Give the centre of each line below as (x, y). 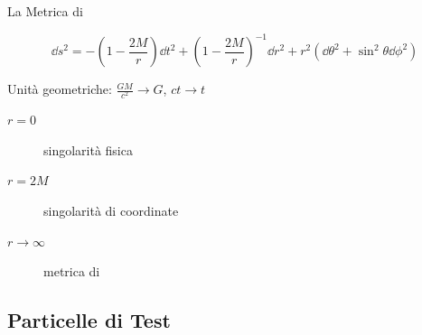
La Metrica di (45, 11)
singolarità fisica (88, 149)
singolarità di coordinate (111, 211)
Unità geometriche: (60, 89)
